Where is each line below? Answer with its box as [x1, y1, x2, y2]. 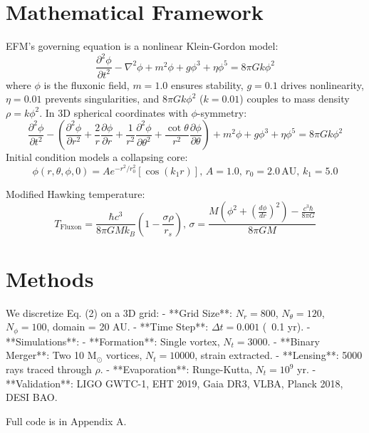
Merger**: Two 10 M [6, 348, 97, 362]
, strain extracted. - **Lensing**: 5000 [194, 348, 363, 362]
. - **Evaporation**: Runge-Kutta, [100, 362, 252, 377]
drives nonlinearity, [281, 77, 364, 92]
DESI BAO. [6, 390, 58, 405]
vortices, [105, 348, 142, 362]
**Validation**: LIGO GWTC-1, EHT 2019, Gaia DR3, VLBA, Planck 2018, [6, 375, 343, 390]
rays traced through [6, 362, 92, 377]
